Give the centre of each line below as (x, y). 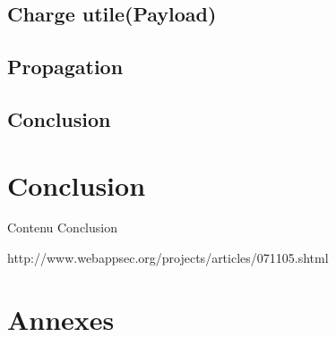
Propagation (65, 67)
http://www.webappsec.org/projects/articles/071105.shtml (168, 258)
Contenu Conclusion (62, 227)
